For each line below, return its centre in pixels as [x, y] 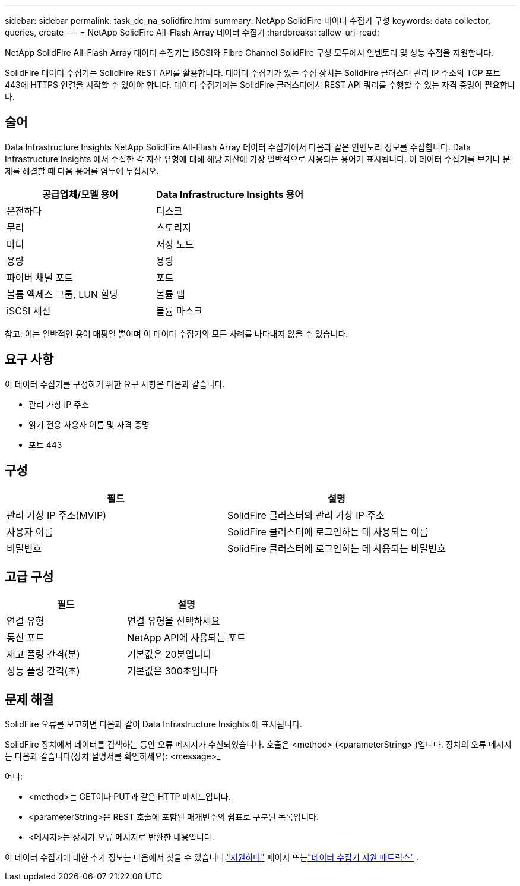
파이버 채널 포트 [40, 277]
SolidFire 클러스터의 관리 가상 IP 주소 [306, 515]
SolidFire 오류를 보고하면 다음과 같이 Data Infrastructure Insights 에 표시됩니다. [153, 724]
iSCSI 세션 [29, 310]
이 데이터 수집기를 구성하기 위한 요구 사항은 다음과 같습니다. [115, 384]
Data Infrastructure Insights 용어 [230, 194]
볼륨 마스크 [180, 310]
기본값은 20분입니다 [169, 655]
